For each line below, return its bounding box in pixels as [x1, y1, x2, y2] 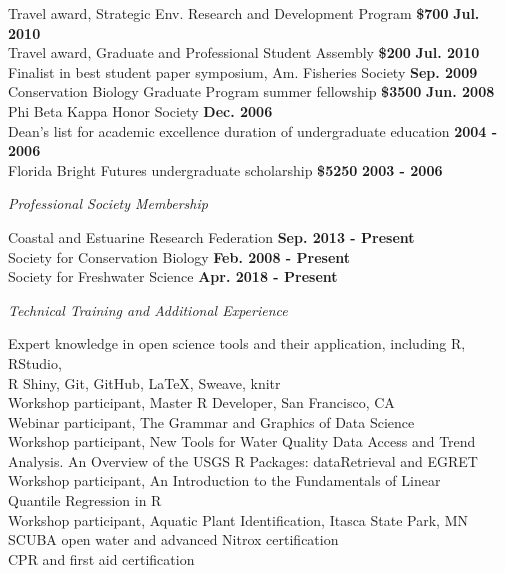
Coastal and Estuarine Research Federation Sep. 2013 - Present [8, 226, 415, 247]
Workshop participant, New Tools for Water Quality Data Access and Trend [8, 431, 476, 452]
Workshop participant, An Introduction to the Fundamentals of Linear [8, 470, 441, 491]
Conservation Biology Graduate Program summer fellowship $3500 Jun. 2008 [8, 81, 495, 102]
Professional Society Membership [8, 193, 208, 214]
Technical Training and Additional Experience [8, 299, 288, 320]
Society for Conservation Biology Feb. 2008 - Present [8, 246, 351, 267]
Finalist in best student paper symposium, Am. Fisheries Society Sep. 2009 [8, 61, 478, 82]
